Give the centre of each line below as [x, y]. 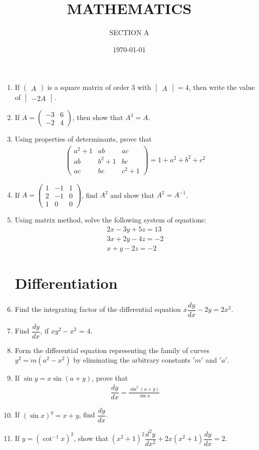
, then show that [98, 117]
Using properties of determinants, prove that [83, 139]
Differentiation [66, 283]
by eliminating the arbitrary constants [132, 360]
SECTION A [129, 32]
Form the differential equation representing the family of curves [112, 350]
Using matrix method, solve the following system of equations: [110, 219]
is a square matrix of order [88, 87]
